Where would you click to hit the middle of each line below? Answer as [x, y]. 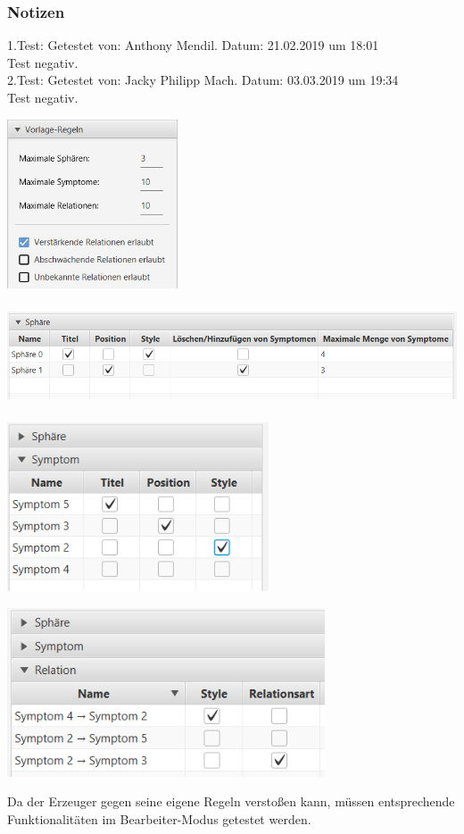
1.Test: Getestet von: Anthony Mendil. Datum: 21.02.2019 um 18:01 [193, 45]
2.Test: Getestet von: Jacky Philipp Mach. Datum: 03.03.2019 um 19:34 [203, 80]
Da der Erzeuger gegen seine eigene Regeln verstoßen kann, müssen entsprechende [231, 801]
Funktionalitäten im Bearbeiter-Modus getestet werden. [159, 818]
